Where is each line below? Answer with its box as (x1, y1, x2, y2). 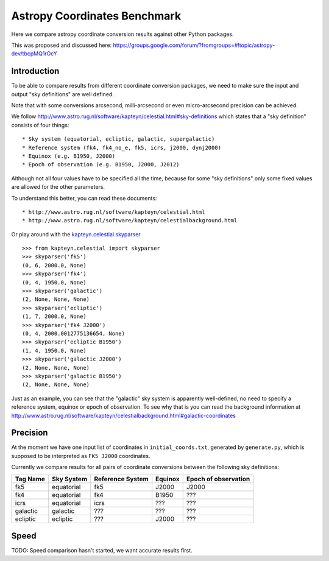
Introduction (11, 66, 60, 76)
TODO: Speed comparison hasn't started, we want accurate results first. (11, 547, 193, 554)
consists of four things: (11, 121, 69, 129)
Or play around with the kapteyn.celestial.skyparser (11, 230, 141, 238)
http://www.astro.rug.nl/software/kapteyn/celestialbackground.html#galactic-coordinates (11, 412, 236, 419)
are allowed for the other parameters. (11, 183, 105, 191)
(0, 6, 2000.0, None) (22, 262, 87, 269)
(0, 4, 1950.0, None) (22, 279, 87, 286)
